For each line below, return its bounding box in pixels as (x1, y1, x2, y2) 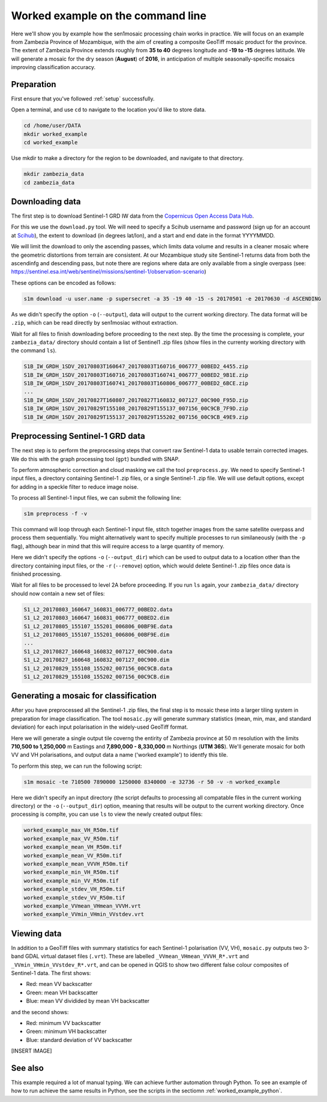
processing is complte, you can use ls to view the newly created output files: (11, 810, 203, 818)
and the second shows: (11, 1008, 69, 1015)
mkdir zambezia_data (23, 171, 84, 177)
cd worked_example (23, 139, 78, 146)
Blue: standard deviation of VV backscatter (26, 1036, 133, 1043)
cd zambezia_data (23, 179, 75, 186)
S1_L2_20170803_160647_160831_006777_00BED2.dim (23, 614, 170, 622)
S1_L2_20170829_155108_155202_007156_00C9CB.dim (23, 673, 170, 680)
